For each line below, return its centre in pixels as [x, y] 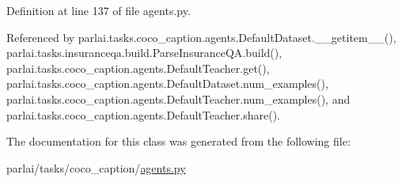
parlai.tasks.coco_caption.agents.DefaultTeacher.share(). [143, 114]
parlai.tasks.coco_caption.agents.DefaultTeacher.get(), [138, 68]
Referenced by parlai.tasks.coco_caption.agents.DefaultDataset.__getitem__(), [201, 37]
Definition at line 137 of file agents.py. [99, 10]
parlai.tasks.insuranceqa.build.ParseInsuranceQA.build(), [144, 53]
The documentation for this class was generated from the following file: [178, 141]
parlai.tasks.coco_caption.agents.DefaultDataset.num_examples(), [167, 83]
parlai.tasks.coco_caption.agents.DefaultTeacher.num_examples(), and [178, 99]
